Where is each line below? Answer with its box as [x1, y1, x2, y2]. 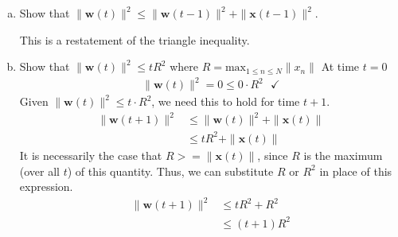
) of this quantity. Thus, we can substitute [67, 162, 274, 179]
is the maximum [303, 146, 383, 163]
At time [321, 58, 360, 75]
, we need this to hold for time [151, 93, 300, 110]
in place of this [319, 162, 392, 179]
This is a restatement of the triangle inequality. [19, 31, 250, 48]
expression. [19, 178, 73, 195]
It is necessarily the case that [19, 146, 162, 163]
